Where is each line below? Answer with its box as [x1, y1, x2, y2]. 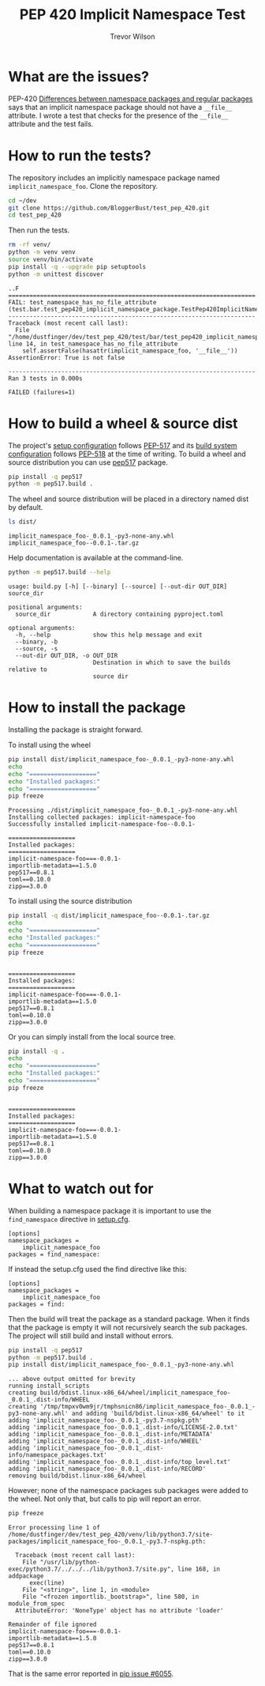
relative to [8, 666, 47, 673]
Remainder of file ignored [8, 1620, 97, 1629]
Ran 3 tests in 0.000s [8, 374, 83, 383]
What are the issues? [8, 67, 150, 85]
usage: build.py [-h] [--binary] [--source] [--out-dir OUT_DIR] [8, 583, 227, 590]
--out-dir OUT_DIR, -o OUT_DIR [15, 652, 118, 660]
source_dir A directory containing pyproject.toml [15, 610, 224, 618]
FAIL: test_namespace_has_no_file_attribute [8, 298, 157, 306]
